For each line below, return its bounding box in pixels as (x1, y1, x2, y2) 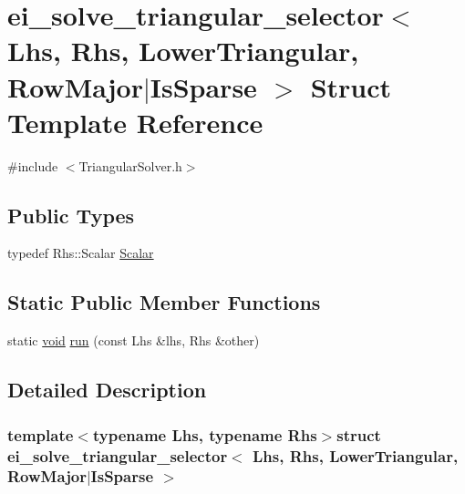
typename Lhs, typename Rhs (92, 423, 317, 446)
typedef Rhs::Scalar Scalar (7, 243, 154, 262)
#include (7, 156, 58, 175)
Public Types (7, 201, 135, 229)
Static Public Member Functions (7, 288, 321, 316)
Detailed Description (7, 376, 207, 404)
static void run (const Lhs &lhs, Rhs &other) (7, 331, 260, 350)
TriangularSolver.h (78, 156, 182, 175)
